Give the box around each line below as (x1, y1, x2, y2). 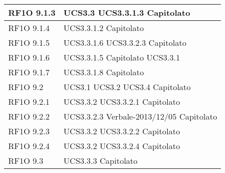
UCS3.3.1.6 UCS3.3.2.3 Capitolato (63, 37, 187, 48)
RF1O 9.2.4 (8, 140, 50, 152)
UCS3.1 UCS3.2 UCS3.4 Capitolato (63, 81, 191, 93)
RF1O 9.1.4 (8, 22, 50, 34)
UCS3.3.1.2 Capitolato (63, 22, 144, 34)
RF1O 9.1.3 (8, 7, 56, 18)
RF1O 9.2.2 (8, 110, 50, 122)
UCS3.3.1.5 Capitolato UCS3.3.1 (63, 51, 180, 63)
